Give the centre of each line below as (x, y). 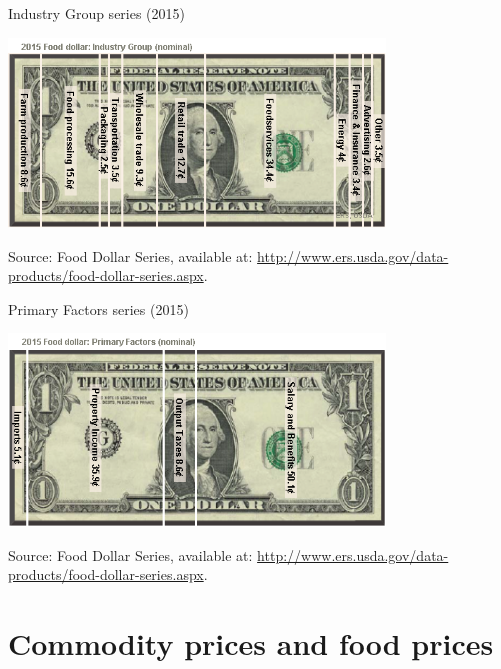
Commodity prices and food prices (251, 643)
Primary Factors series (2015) (98, 308)
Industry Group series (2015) (97, 13)
